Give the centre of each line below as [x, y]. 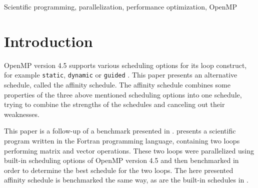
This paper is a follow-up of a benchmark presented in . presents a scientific [120, 131]
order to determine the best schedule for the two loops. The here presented [119, 170]
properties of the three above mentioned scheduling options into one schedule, [123, 94]
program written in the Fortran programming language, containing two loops [122, 140]
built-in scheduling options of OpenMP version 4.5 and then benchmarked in [121, 160]
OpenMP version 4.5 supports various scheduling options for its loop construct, [125, 65]
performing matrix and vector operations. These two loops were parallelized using [129, 150]
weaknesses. [22, 114]
